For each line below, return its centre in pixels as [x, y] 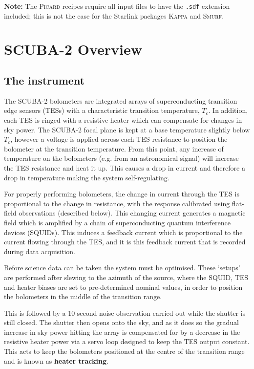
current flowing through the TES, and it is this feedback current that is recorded [125, 242]
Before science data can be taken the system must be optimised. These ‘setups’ [122, 268]
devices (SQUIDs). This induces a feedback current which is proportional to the [123, 232]
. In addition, [228, 110]
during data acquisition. [40, 251]
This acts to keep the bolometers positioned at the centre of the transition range [124, 351]
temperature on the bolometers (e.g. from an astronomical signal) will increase [121, 158]
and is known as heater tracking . [56, 360]
